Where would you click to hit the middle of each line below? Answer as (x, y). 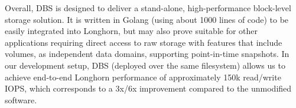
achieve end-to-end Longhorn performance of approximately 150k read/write (143, 77)
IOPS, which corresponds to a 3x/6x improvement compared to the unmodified (148, 88)
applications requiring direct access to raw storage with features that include (144, 42)
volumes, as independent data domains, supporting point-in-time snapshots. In (147, 54)
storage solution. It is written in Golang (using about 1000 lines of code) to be (147, 19)
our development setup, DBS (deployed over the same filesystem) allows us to (145, 65)
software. (21, 99)
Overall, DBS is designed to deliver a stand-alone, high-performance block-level (148, 8)
